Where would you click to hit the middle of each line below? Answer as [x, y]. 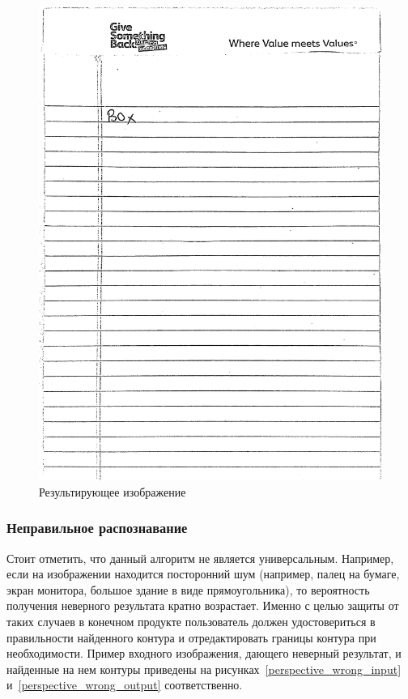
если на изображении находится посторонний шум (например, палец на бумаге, [203, 574]
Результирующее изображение [113, 491]
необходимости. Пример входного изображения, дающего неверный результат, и [204, 653]
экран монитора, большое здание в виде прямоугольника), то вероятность [188, 589]
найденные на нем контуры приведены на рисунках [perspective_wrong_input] [204, 669]
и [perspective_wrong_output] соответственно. [125, 685]
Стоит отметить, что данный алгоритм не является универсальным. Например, [200, 558]
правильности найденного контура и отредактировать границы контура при [191, 637]
